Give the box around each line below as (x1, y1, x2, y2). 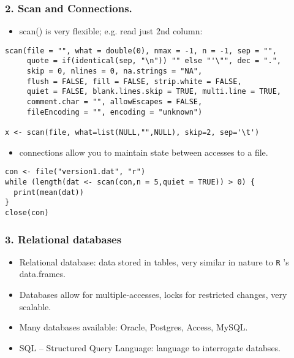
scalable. (19, 300, 51, 313)
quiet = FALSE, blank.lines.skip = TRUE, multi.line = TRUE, (26, 87, 282, 96)
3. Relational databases (5, 231, 122, 246)
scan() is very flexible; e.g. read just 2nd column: (19, 25, 203, 37)
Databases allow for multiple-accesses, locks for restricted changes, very (19, 288, 287, 301)
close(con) (5, 208, 49, 217)
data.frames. (19, 267, 66, 280)
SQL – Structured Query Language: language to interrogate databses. (19, 341, 281, 354)
